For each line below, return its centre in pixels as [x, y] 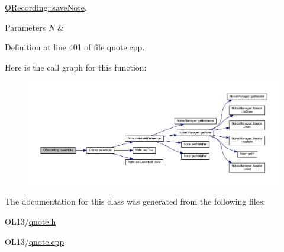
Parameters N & [34, 27]
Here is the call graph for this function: [76, 67]
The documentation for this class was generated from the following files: [135, 201]
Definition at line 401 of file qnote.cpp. [75, 47]
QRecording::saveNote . [46, 7]
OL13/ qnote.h [30, 221]
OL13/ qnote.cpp [35, 241]
